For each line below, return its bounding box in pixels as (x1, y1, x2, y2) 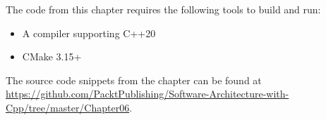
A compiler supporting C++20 (22, 25, 156, 40)
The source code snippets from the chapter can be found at (6, 72, 262, 87)
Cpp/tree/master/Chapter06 (6, 100, 130, 114)
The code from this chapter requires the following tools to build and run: (6, 2, 321, 16)
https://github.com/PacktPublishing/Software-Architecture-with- (6, 86, 289, 101)
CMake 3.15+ (22, 49, 82, 64)
